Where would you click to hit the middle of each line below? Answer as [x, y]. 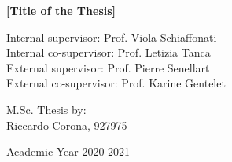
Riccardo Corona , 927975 [67, 125]
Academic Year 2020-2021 [68, 151]
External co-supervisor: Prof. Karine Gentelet [116, 83]
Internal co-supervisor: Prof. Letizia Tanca [109, 52]
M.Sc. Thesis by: [46, 109]
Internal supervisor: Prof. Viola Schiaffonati [112, 37]
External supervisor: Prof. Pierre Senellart [108, 67]
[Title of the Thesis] [61, 10]
